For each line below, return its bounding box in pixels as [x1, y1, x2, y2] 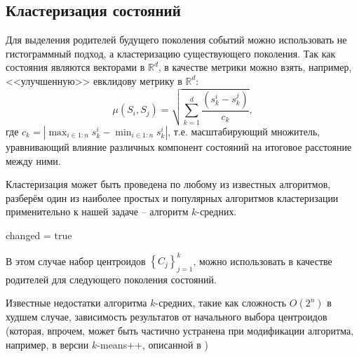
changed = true [6, 227, 72, 242]
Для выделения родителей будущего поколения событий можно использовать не [6, 32, 347, 47]
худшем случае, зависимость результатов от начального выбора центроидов [6, 309, 327, 324]
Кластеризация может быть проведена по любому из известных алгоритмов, [6, 177, 331, 191]
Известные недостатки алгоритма [6, 295, 147, 310]
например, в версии [6, 337, 89, 351]
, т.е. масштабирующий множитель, [168, 124, 320, 139]
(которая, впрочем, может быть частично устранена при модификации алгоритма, [6, 323, 354, 338]
